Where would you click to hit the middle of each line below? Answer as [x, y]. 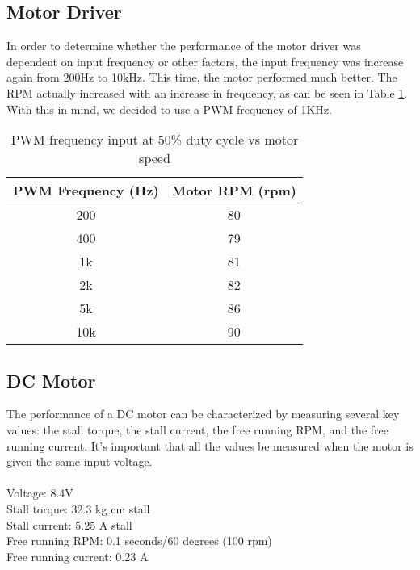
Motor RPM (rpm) [234, 191]
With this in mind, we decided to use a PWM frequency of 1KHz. [169, 109]
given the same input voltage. [80, 461]
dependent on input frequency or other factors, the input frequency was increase [205, 61]
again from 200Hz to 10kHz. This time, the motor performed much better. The [202, 77]
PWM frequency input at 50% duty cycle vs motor [155, 140]
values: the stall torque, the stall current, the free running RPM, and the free [197, 429]
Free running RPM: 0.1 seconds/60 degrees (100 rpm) [139, 541]
